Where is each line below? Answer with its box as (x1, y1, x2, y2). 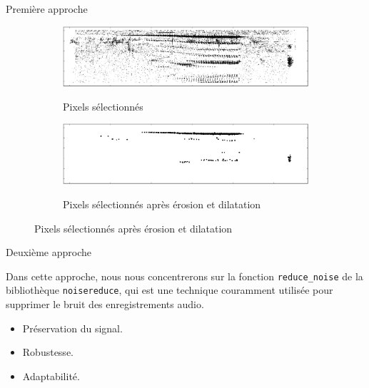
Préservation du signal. (22, 320, 123, 335)
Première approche (6, 1, 88, 16)
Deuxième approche (6, 245, 92, 260)
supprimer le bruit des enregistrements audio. (6, 297, 204, 312)
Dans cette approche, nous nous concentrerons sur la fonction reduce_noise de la (6, 268, 363, 283)
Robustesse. (22, 344, 74, 359)
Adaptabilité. (22, 368, 80, 383)
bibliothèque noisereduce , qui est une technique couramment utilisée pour (6, 282, 333, 297)
